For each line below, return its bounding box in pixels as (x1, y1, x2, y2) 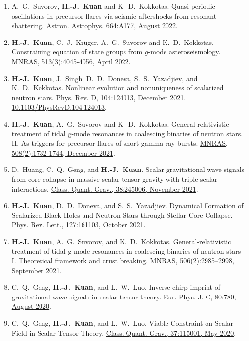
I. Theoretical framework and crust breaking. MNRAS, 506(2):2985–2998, (11, 256, 234, 266)
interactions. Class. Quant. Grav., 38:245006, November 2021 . (11, 183, 198, 194)
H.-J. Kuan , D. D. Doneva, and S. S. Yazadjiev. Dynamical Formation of (11, 200, 244, 211)
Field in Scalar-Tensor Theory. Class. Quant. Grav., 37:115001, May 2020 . (11, 327, 236, 338)
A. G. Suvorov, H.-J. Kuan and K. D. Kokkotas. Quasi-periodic (11, 1, 215, 11)
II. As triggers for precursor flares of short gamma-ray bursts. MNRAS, (11, 138, 228, 148)
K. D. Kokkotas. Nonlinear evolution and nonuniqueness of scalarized (11, 83, 224, 93)
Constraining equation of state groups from (11, 46, 143, 57)
